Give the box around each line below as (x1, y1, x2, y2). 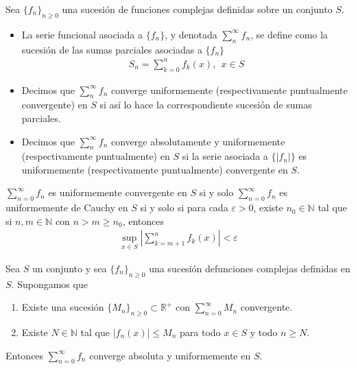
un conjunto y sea (32, 261, 107, 275)
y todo (250, 324, 278, 339)
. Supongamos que (11, 276, 88, 291)
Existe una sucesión (21, 300, 104, 314)
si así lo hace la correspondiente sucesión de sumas (99, 97, 312, 112)
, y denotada (165, 27, 217, 41)
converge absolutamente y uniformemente (110, 134, 285, 148)
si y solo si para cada (140, 200, 228, 215)
